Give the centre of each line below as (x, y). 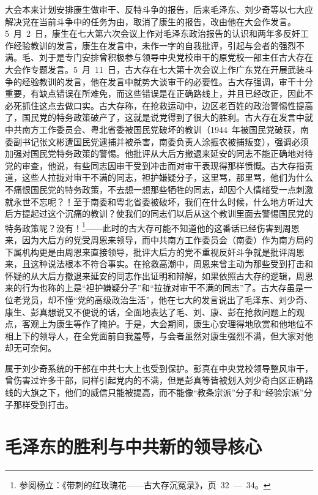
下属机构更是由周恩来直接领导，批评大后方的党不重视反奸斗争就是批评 (146, 251)
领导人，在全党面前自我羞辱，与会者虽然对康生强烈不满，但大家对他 (176, 335)
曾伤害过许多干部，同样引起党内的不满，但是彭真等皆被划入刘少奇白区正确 (155, 380)
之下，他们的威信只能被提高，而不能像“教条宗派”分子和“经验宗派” (171, 392)
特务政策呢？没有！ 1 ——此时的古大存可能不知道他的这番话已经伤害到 (144, 227)
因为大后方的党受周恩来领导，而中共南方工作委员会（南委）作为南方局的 (167, 239)
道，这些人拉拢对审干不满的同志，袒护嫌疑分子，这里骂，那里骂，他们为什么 (159, 177)
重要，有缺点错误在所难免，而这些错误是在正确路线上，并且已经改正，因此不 (159, 93)
